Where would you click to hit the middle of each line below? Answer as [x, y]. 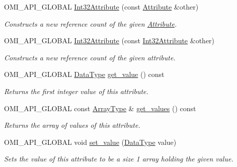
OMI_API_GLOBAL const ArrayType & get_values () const [100, 108]
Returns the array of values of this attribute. [72, 125]
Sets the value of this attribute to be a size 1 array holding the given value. [119, 159]
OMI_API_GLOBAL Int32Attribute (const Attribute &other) [101, 7]
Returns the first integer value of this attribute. [76, 91]
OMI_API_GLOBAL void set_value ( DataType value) [90, 142]
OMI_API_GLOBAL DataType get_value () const [84, 74]
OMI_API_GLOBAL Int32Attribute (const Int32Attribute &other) [109, 40]
